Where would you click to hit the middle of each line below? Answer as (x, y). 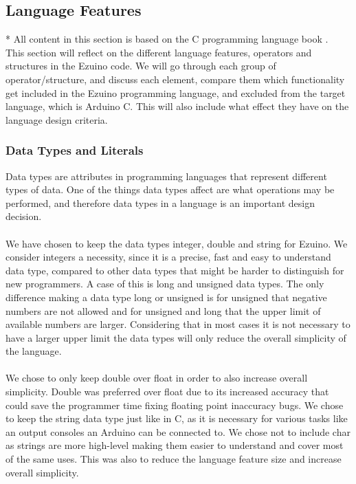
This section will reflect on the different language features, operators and (159, 52)
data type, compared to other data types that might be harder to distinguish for (175, 270)
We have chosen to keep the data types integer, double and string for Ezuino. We (177, 243)
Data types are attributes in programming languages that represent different (166, 176)
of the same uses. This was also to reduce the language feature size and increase (174, 459)
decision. (24, 216)
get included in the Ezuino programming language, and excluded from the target (176, 92)
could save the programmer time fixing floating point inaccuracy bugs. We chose (175, 405)
